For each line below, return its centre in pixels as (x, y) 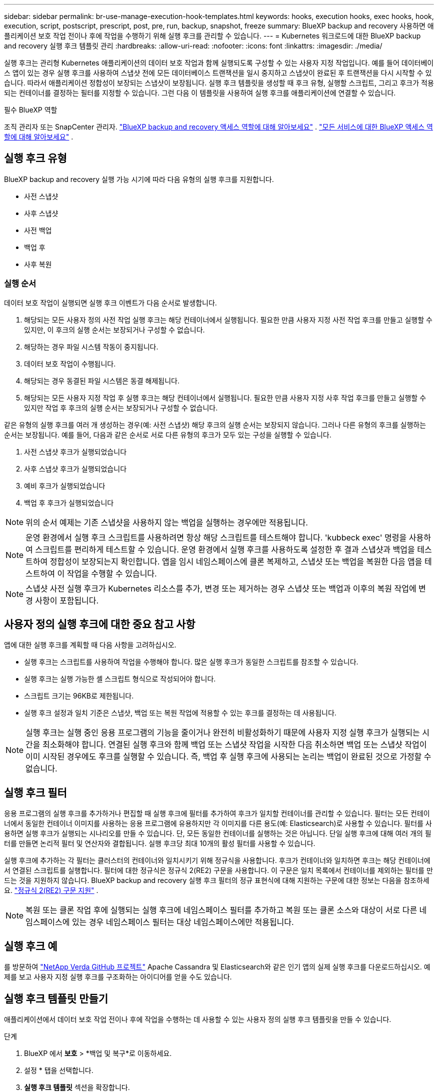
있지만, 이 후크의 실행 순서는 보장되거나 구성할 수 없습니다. (114, 329)
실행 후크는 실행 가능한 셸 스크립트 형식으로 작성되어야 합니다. (120, 679)
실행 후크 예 (31, 946)
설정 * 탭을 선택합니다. (59, 1070)
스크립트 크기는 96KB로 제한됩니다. (79, 696)
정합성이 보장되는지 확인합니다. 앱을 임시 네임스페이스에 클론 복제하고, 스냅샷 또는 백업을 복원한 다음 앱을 (236, 561)
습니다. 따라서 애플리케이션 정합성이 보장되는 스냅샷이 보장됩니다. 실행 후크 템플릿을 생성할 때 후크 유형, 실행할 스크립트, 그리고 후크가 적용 (219, 83)
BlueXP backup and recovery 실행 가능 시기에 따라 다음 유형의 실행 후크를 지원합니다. (139, 179)
